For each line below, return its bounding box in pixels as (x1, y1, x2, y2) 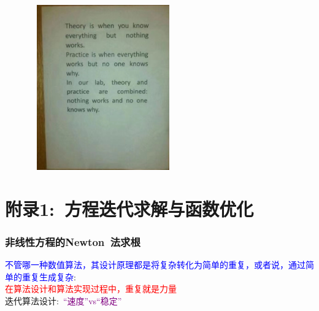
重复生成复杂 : (21, 270, 76, 283)
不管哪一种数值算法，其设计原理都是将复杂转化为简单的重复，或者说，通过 (5, 258, 306, 271)
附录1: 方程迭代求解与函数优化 (5, 196, 254, 221)
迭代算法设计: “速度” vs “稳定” (5, 294, 122, 307)
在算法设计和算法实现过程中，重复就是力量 (5, 282, 177, 295)
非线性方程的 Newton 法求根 (5, 234, 140, 249)
